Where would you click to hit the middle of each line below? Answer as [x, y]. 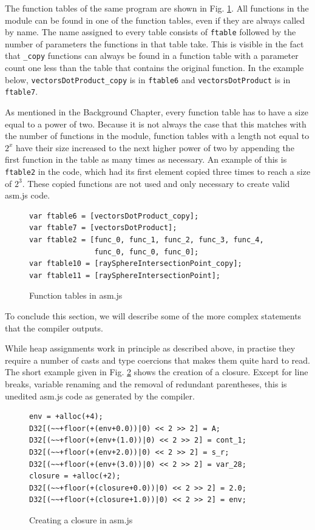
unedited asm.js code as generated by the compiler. [100, 396]
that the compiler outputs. [54, 328]
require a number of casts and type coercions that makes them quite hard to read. [157, 360]
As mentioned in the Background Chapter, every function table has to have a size [157, 112]
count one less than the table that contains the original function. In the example [154, 68]
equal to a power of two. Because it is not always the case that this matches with [156, 124]
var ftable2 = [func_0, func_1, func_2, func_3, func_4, [147, 240]
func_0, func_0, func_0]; [147, 252]
